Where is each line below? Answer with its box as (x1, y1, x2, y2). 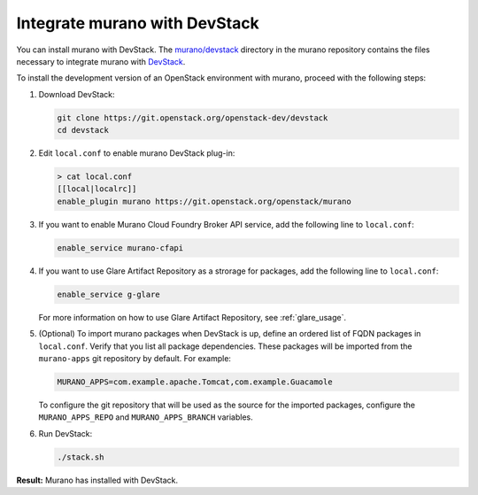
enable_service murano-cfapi (57, 243, 184, 252)
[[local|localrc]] (57, 184, 137, 194)
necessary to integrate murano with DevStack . (16, 56, 186, 66)
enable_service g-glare (57, 289, 161, 299)
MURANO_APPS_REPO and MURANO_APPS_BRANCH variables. (38, 412, 253, 422)
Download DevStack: (38, 89, 115, 99)
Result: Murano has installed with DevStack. (16, 475, 179, 485)
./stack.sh (57, 452, 104, 462)
